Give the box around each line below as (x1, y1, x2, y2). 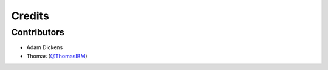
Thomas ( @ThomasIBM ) (26, 52, 87, 60)
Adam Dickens (26, 44, 63, 51)
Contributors (11, 27, 65, 38)
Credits (11, 9, 50, 23)
